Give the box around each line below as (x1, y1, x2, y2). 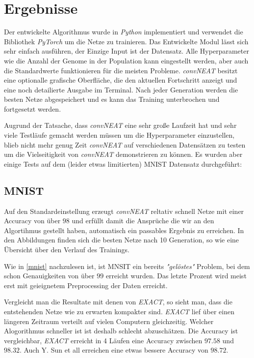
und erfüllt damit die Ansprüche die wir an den (72, 215, 214, 226)
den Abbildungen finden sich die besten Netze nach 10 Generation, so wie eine (4, 235, 239, 245)
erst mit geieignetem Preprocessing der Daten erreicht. (4, 280, 168, 290)
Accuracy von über (4, 215, 61, 226)
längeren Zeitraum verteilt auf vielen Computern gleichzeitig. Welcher (4, 316, 214, 326)
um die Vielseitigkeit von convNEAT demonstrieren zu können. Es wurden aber (4, 149, 243, 159)
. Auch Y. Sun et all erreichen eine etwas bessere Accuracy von (19, 345, 208, 355)
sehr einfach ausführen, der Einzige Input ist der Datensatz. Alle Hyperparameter (4, 46, 249, 56)
